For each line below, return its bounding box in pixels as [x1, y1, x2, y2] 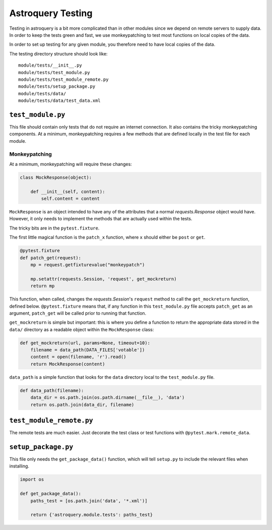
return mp [30, 283, 55, 289]
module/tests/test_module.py [18, 70, 90, 75]
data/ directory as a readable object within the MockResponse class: [9, 326, 154, 332]
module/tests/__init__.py [18, 63, 83, 68]
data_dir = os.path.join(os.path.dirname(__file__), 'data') [30, 395, 185, 400]
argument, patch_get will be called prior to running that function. [9, 310, 147, 316]
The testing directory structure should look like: [9, 50, 108, 56]
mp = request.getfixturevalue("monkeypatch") [30, 262, 145, 267]
